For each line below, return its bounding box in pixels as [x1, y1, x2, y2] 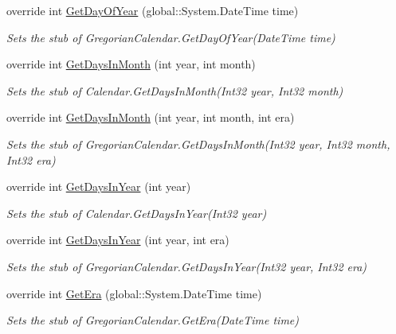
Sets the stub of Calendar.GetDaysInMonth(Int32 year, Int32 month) [6, 82, 343, 99]
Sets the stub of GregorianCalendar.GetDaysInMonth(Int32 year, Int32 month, [6, 135, 390, 152]
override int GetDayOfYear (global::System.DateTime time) [6, 2, 299, 18]
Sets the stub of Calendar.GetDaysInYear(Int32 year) [6, 204, 267, 221]
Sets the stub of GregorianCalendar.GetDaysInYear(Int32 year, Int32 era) [6, 258, 367, 274]
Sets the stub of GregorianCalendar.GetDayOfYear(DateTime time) [6, 29, 335, 45]
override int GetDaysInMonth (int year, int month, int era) [6, 109, 295, 126]
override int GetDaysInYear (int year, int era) [6, 231, 229, 248]
